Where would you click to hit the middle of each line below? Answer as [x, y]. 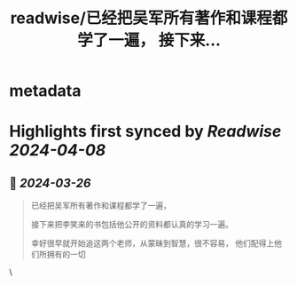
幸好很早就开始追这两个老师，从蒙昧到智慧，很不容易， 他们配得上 [152, 243]
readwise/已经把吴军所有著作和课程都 [149, 18]
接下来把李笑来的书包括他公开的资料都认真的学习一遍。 [132, 225]
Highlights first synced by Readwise [145, 132]
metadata [45, 91]
